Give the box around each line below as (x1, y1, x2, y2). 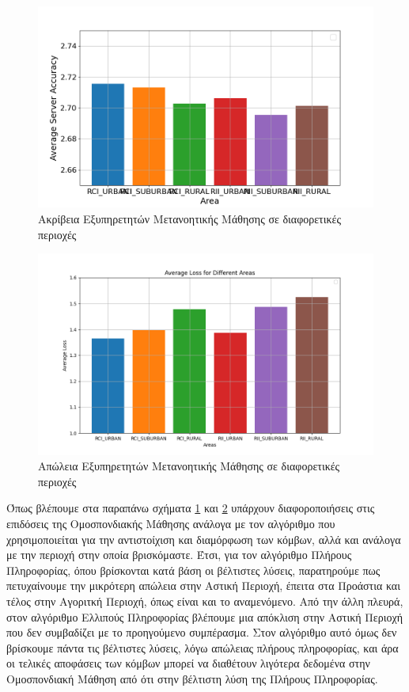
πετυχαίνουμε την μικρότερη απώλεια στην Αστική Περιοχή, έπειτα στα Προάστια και (6, 577, 400, 594)
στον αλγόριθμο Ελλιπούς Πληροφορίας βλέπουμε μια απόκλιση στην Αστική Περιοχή (6, 608, 403, 625)
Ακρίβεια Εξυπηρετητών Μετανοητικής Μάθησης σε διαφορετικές (38, 210, 341, 226)
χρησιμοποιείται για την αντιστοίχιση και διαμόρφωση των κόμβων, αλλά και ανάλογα (6, 530, 401, 547)
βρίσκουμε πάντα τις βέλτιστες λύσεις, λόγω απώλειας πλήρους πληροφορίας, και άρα (6, 639, 399, 656)
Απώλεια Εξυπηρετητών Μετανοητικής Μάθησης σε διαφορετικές (38, 458, 340, 474)
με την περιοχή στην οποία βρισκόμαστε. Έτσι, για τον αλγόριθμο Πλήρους (6, 546, 352, 563)
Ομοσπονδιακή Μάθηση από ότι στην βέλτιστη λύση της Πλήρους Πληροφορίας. (6, 670, 378, 686)
